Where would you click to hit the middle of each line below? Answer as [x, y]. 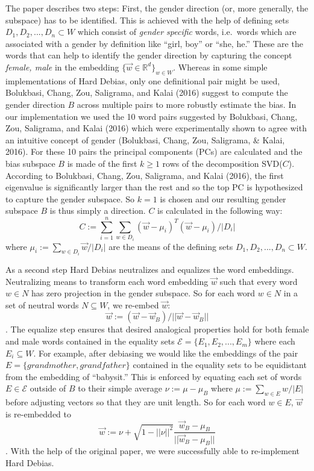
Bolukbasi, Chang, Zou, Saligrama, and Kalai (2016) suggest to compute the [147, 92]
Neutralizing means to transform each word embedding [107, 281]
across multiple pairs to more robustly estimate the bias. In [187, 104]
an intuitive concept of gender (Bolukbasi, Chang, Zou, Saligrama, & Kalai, [145, 139]
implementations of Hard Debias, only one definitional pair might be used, [143, 80]
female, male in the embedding [62, 67]
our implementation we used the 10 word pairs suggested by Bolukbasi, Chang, [152, 116]
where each [275, 341]
